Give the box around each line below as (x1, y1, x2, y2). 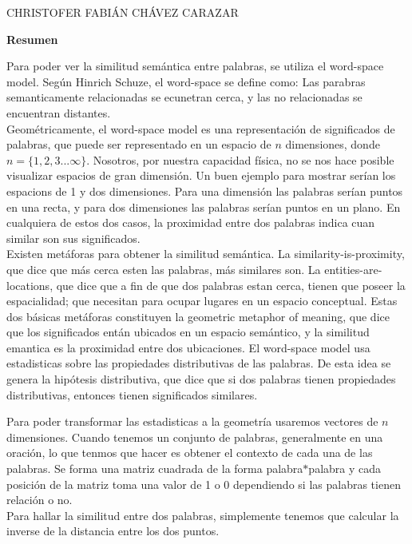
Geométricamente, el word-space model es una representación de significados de (6, 120, 395, 137)
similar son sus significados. (6, 229, 141, 246)
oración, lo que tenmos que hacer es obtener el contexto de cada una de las (6, 444, 373, 461)
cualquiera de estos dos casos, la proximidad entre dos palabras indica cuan (6, 214, 375, 231)
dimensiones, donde (285, 136, 380, 153)
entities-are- (324, 260, 382, 277)
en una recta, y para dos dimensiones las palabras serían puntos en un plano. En (6, 198, 401, 215)
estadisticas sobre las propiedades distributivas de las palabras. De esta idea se (6, 355, 391, 371)
